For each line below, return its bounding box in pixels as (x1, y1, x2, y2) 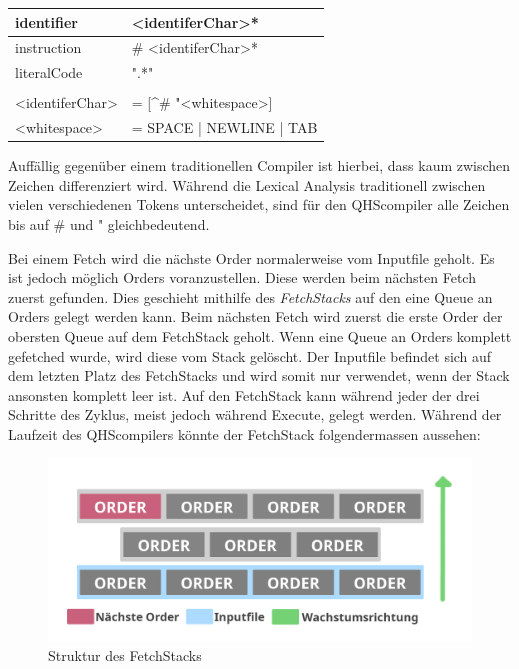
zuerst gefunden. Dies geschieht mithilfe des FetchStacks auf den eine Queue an (8, 286, 493, 307)
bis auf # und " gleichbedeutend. (8, 214, 210, 234)
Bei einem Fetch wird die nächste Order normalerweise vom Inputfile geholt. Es (8, 247, 495, 268)
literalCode (15, 62, 83, 83)
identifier (15, 11, 78, 32)
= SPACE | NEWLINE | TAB (131, 117, 318, 138)
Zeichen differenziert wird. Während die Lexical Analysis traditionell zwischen (8, 174, 486, 195)
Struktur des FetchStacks (48, 644, 202, 665)
